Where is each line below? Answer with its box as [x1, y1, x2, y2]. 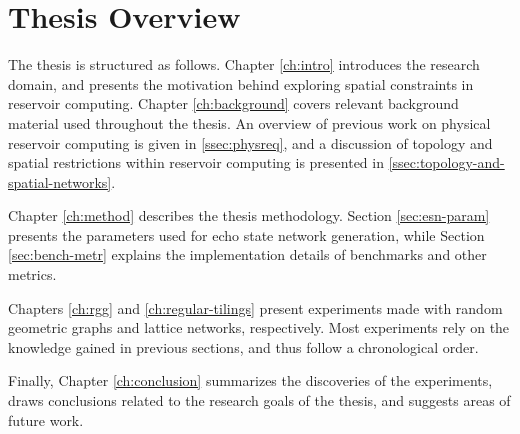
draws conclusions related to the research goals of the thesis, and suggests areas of [8, 390, 511, 411]
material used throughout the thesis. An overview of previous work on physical [8, 112, 491, 133]
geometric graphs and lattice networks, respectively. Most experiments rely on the [8, 317, 510, 338]
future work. [8, 409, 84, 430]
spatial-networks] [8, 171, 112, 192]
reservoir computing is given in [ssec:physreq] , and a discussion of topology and [8, 132, 493, 153]
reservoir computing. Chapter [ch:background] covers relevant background [8, 93, 459, 114]
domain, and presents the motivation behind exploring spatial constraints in [8, 73, 474, 94]
